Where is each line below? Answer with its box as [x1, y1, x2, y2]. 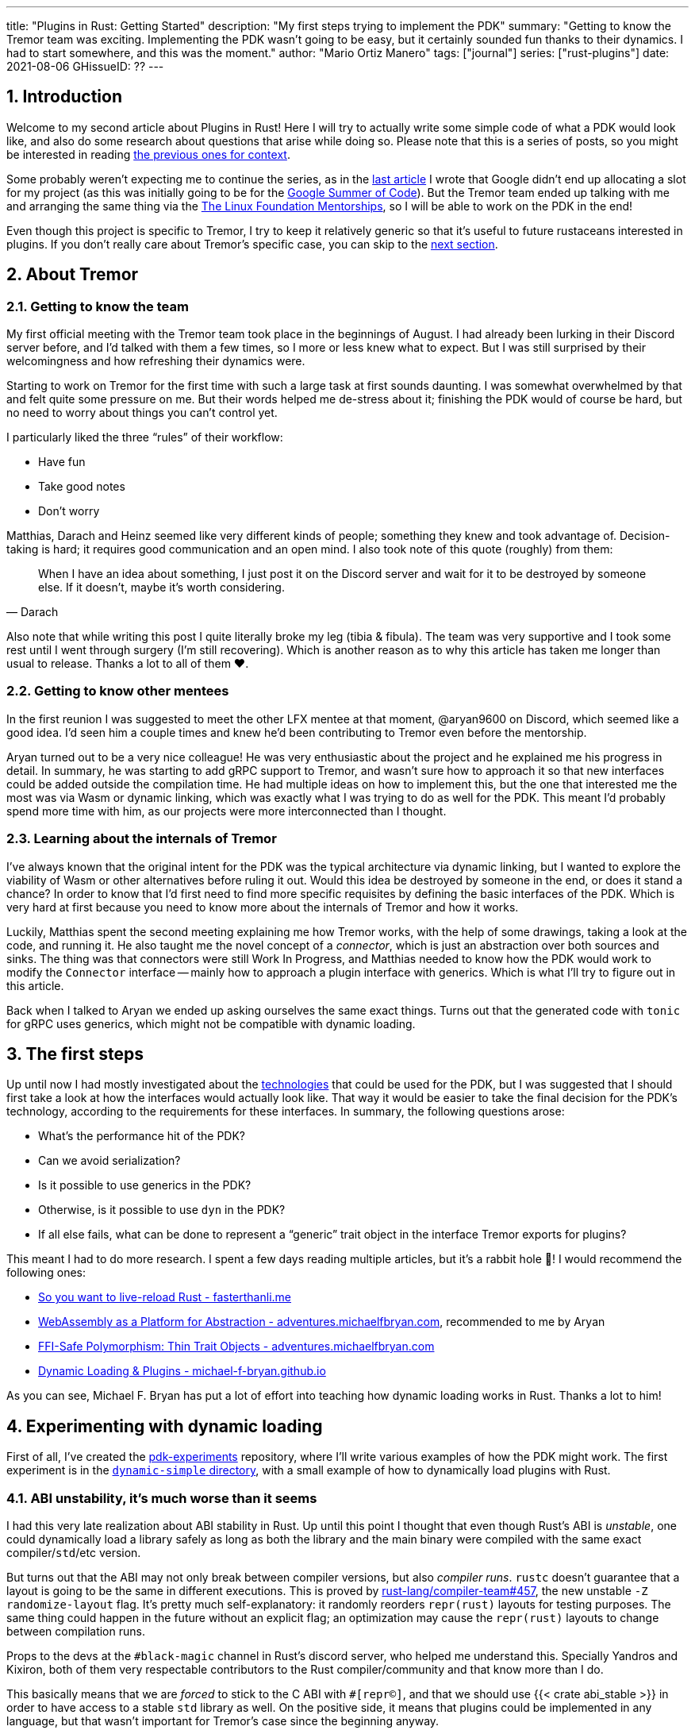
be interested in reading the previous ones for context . [6, 147, 290, 161]
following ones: [6, 1266, 86, 1280]
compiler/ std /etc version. [6, 1546, 141, 1559]
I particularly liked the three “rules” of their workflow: [6, 430, 283, 445]
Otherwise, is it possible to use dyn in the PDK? [38, 1203, 286, 1217]
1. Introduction [6, 87, 122, 107]
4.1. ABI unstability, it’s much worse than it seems [6, 1489, 317, 1506]
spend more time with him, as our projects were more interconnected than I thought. [6, 803, 447, 818]
